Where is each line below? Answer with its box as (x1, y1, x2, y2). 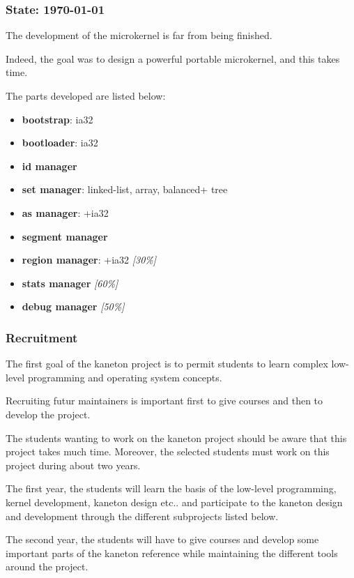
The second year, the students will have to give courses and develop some (6, 532, 319, 547)
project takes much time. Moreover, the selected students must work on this (6, 444, 330, 459)
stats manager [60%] (22, 275, 118, 290)
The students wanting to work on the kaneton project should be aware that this (6, 430, 347, 445)
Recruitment (6, 328, 78, 346)
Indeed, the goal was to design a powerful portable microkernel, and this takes (6, 51, 340, 66)
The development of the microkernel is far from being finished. (6, 28, 272, 43)
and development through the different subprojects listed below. (6, 508, 279, 523)
